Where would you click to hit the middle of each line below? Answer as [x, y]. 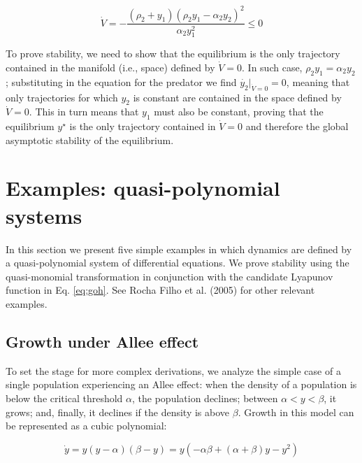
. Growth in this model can [296, 412]
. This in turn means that [84, 112]
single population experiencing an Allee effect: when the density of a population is [181, 384]
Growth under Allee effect [102, 341]
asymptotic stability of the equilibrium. [90, 140]
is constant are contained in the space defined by [237, 97]
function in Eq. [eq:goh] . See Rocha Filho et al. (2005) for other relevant [160, 290]
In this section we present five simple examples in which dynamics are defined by [179, 249]
